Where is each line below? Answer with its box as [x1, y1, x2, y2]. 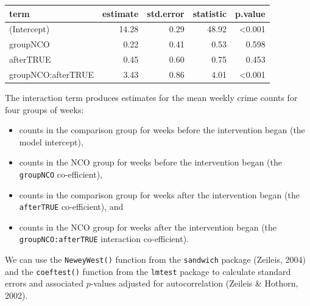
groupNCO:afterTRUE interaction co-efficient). [19, 232, 189, 245]
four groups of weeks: [5, 103, 84, 116]
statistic [192, 7, 227, 19]
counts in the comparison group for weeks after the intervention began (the [19, 188, 300, 201]
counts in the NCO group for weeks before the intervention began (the [19, 156, 282, 169]
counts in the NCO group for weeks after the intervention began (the [19, 220, 277, 233]
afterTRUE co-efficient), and [19, 200, 124, 213]
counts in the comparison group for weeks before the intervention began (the [19, 123, 305, 136]
